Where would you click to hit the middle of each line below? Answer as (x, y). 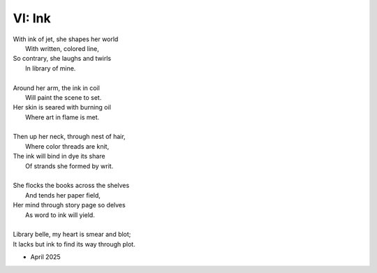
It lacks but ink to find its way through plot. (74, 244)
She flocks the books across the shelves (71, 186)
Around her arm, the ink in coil (57, 88)
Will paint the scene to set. (64, 97)
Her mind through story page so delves (69, 205)
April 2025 (45, 257)
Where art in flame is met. (62, 117)
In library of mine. (51, 68)
